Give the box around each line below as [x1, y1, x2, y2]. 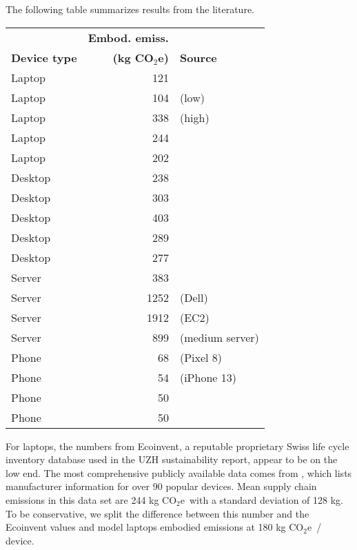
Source [179, 49, 217, 65]
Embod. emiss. [88, 29, 169, 45]
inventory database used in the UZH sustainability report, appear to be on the [6, 452, 338, 467]
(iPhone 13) [179, 369, 236, 385]
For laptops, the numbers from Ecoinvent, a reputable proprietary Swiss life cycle [6, 438, 349, 453]
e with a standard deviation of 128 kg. [180, 492, 343, 507]
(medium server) [179, 329, 259, 345]
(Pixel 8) [179, 349, 223, 365]
